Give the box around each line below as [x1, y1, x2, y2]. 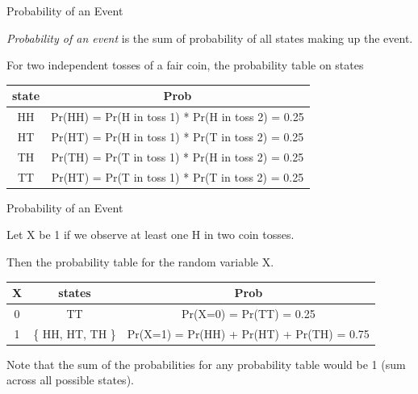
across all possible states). [6, 371, 134, 388]
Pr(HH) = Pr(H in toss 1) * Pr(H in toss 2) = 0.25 [51, 108, 304, 125]
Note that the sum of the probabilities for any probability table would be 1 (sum [6, 355, 406, 372]
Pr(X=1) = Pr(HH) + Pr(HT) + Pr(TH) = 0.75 [127, 325, 370, 342]
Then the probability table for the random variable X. [6, 253, 274, 270]
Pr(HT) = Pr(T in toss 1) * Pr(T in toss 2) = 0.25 [51, 168, 304, 185]
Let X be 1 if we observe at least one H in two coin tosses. [6, 226, 295, 243]
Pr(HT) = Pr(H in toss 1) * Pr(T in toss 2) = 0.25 [51, 128, 304, 145]
